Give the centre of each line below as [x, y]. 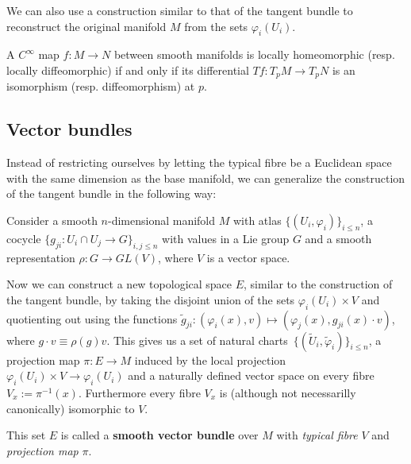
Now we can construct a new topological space [119, 284]
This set [26, 435]
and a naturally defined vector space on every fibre [251, 375]
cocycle [24, 238]
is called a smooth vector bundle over [159, 435]
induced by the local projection [210, 360]
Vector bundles [69, 129]
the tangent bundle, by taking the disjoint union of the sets [151, 299]
